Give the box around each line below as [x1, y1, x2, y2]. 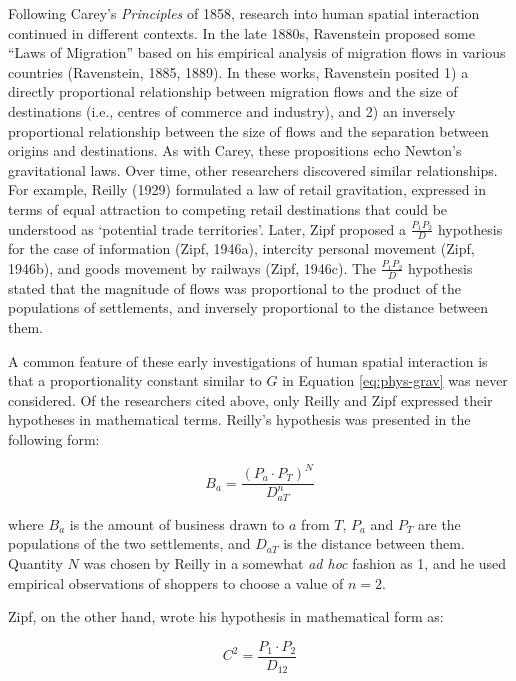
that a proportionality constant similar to [8, 370, 262, 391]
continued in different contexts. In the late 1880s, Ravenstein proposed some [8, 22, 475, 43]
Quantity [8, 553, 63, 574]
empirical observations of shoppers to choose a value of [8, 572, 344, 593]
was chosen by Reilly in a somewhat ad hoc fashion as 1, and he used [83, 553, 507, 574]
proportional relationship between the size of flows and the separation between [8, 120, 489, 141]
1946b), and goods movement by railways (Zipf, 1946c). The [8, 257, 377, 278]
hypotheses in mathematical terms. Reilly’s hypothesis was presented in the [8, 409, 471, 430]
